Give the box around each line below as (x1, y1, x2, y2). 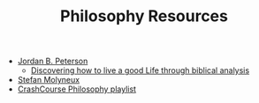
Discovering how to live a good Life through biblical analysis (30, 65, 250, 76)
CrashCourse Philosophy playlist (17, 84, 137, 94)
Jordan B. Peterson (17, 55, 88, 67)
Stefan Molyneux (17, 75, 80, 85)
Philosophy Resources (60, 6, 228, 26)
